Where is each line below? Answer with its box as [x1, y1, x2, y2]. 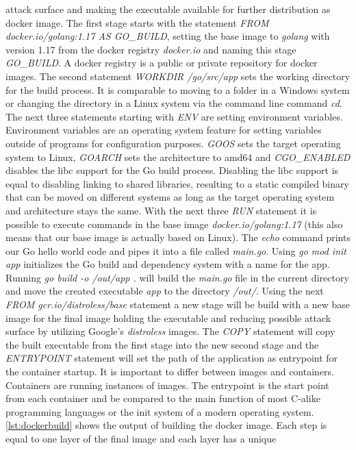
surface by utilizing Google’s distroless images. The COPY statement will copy [5, 324, 335, 338]
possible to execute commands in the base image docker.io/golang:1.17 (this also [5, 216, 343, 231]
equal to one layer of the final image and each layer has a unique [5, 432, 277, 445]
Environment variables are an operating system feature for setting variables [5, 123, 322, 137]
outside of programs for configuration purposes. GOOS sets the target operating [5, 136, 341, 150]
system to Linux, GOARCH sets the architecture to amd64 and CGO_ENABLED [5, 149, 351, 164]
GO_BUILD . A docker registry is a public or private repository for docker [5, 55, 318, 70]
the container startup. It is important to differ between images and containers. [5, 364, 334, 379]
